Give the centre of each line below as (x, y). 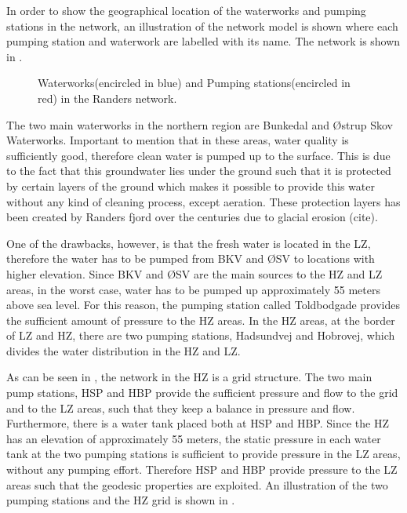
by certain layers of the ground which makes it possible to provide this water (191, 186)
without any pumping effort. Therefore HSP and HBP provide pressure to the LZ (202, 469)
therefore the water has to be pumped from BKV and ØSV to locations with (191, 258)
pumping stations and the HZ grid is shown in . (121, 500)
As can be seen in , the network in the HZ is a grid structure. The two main (189, 377)
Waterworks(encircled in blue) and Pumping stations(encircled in (194, 83)
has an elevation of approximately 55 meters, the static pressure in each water (194, 438)
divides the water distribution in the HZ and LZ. (124, 350)
